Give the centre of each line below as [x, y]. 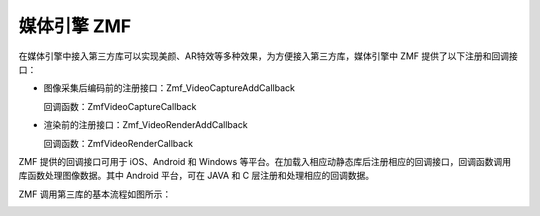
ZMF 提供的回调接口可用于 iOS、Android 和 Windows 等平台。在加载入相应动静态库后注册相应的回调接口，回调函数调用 [265, 161]
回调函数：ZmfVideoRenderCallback [118, 143]
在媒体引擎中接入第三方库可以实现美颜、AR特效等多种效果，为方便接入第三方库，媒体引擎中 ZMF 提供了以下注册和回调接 [268, 56]
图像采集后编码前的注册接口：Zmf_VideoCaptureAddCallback [169, 88]
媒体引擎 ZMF [75, 26]
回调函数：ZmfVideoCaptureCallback [120, 106]
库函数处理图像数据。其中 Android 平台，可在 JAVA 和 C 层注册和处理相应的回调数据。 [196, 176]
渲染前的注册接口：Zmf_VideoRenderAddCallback [146, 125]
